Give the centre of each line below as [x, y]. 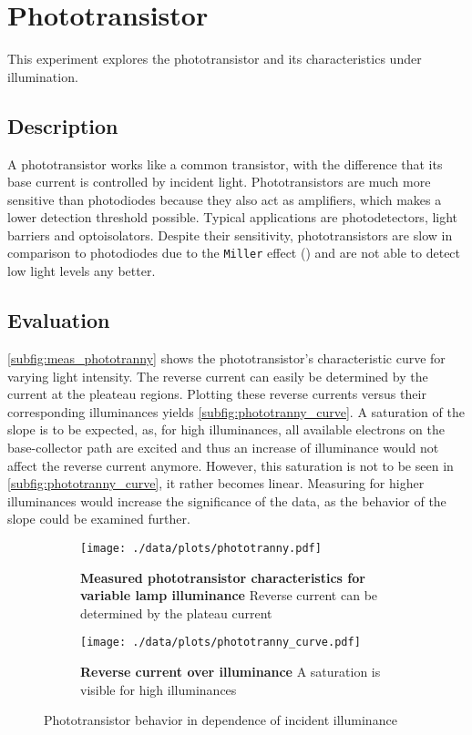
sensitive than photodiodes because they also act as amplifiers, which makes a [225, 199]
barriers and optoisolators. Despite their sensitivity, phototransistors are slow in [230, 235]
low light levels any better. [82, 271]
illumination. [43, 76]
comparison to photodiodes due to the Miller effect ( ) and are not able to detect [234, 253]
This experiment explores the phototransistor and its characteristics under [215, 59]
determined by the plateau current [176, 612]
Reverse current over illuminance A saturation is [231, 671]
